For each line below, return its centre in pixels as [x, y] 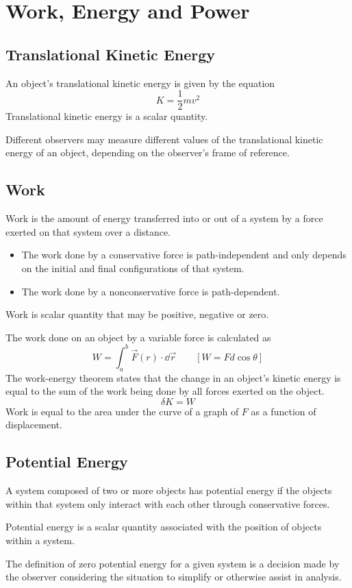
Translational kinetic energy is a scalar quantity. [107, 116]
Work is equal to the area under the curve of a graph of [122, 411]
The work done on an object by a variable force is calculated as [138, 337]
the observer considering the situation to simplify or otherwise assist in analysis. [174, 577]
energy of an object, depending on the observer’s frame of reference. [148, 152]
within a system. [40, 540]
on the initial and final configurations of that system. [133, 268]
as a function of [284, 411]
